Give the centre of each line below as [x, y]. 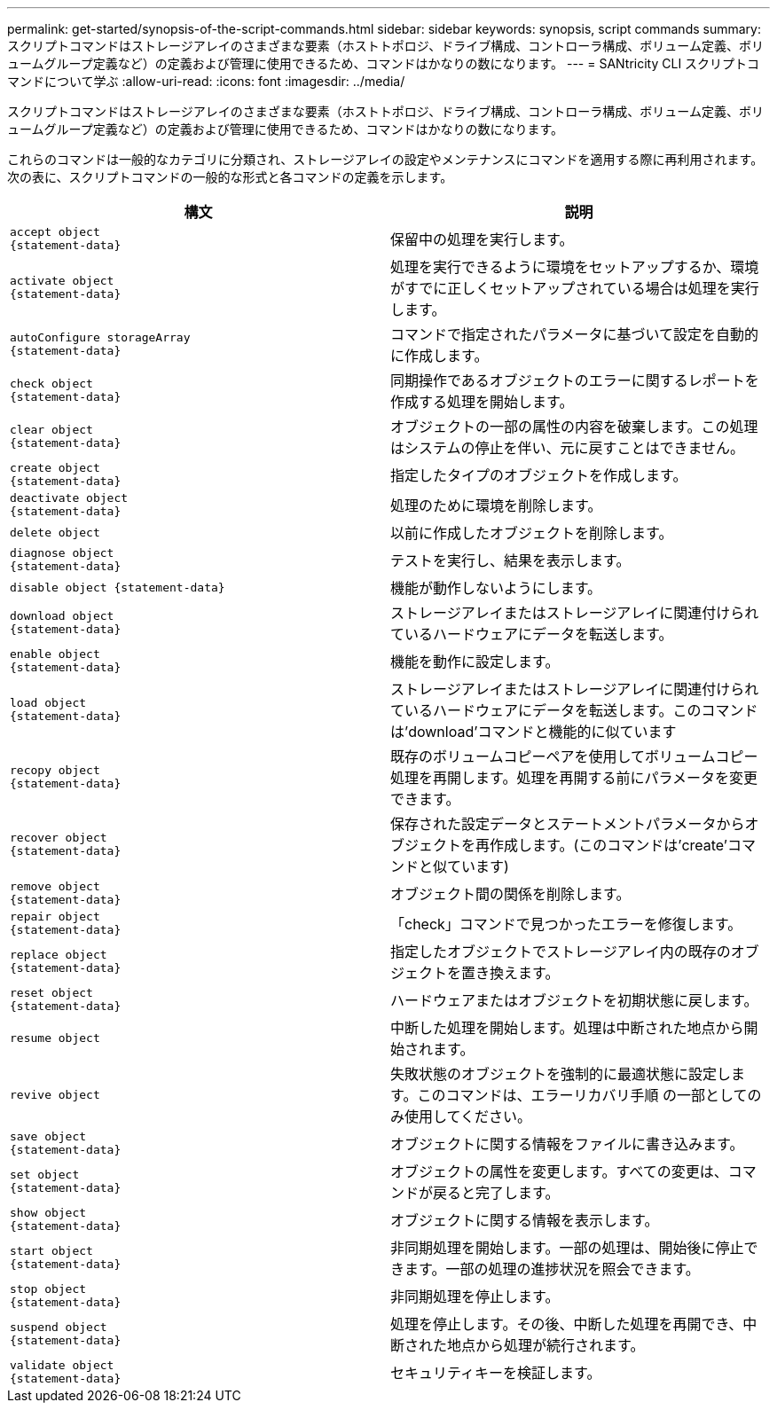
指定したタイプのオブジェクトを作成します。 [539, 475]
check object [51, 384]
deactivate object [69, 498]
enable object [55, 654]
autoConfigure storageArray [100, 337]
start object [51, 1251]
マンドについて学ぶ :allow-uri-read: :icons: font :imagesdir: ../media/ [206, 81]
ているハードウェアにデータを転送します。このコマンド [574, 710]
